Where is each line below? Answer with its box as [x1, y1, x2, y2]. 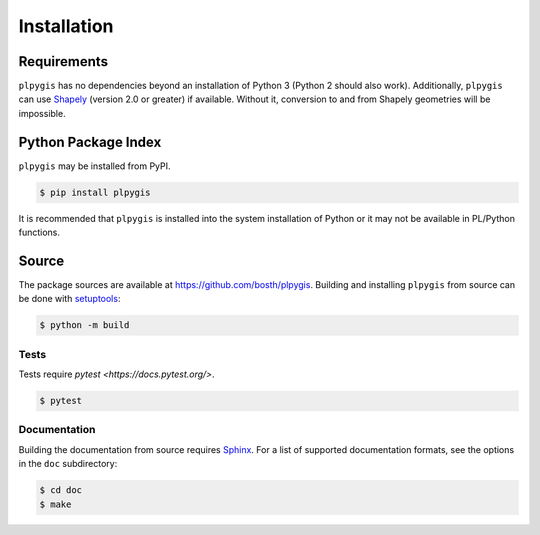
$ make [39, 498, 72, 510]
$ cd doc [39, 485, 83, 496]
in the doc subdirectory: [18, 458, 118, 470]
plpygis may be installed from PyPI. [18, 160, 171, 172]
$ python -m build [39, 320, 130, 331]
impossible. [18, 107, 66, 119]
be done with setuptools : [18, 293, 121, 305]
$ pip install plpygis [39, 186, 151, 198]
